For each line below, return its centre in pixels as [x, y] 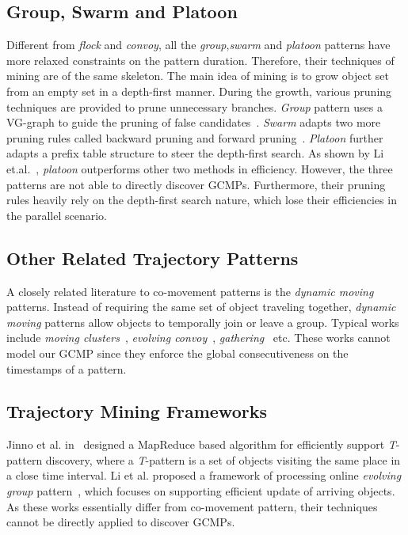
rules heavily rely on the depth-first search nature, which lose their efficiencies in [202, 200]
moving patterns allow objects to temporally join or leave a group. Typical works [203, 322]
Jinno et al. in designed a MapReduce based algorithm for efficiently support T [201, 444]
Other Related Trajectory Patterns [153, 258]
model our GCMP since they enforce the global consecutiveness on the [177, 353]
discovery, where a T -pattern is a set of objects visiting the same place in [223, 459]
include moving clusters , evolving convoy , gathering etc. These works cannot [198, 338]
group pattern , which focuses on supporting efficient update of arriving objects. [201, 491]
